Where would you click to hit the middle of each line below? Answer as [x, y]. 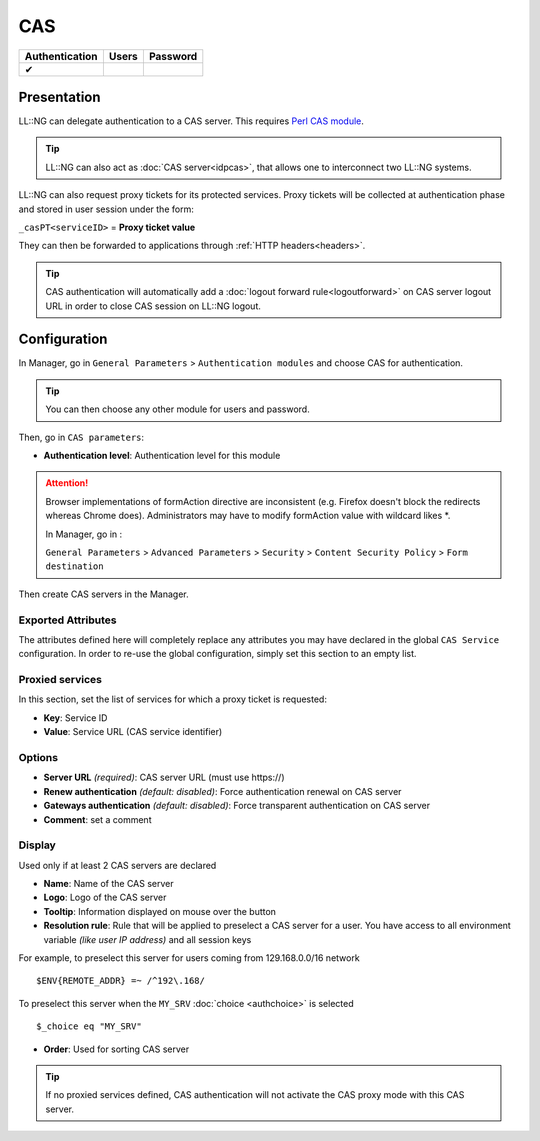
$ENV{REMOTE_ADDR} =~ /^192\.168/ [120, 981]
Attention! [67, 483]
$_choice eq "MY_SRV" [89, 1026]
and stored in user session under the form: [106, 209]
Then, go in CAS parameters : [81, 437]
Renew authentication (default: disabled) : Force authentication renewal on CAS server [222, 791]
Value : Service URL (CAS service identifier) [133, 732]
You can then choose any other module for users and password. [177, 409]
